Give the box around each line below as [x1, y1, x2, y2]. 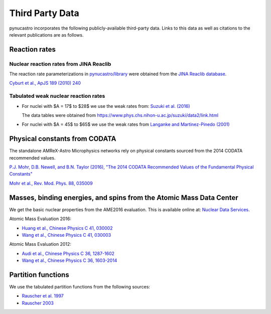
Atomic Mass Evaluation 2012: [9, 241, 71, 247]
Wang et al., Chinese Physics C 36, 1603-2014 [22, 257, 117, 263]
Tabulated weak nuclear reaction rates [9, 93, 105, 100]
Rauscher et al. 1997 [22, 293, 64, 299]
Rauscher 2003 [22, 300, 54, 306]
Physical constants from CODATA [9, 134, 116, 143]
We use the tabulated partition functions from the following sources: [9, 284, 151, 290]
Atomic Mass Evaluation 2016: [9, 216, 71, 222]
